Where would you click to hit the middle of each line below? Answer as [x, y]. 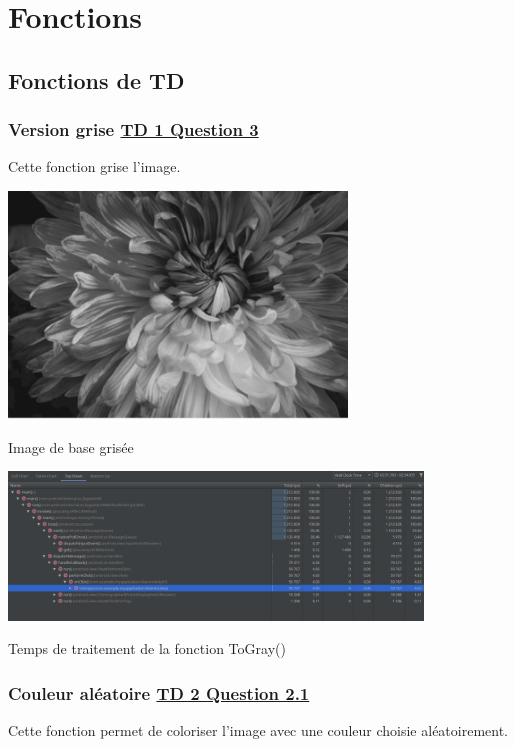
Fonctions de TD [96, 79]
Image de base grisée [71, 446]
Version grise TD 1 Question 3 [133, 129]
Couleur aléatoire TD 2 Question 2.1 [159, 692]
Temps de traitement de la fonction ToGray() [147, 648]
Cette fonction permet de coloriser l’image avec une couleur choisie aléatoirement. [258, 730]
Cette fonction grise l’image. [94, 166]
